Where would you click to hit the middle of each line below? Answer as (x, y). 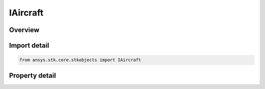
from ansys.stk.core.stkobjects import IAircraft (80, 60)
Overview (24, 30)
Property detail (33, 75)
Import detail (29, 45)
